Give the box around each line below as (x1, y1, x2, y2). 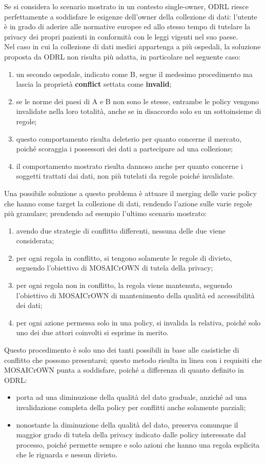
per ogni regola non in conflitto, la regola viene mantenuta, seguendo (16, 280, 232, 291)
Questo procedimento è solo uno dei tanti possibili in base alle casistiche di (4, 344, 239, 355)
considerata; (16, 235, 54, 246)
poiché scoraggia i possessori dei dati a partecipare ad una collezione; (16, 143, 233, 154)
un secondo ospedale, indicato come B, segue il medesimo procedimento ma (16, 68, 253, 79)
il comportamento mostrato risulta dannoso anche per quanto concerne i (16, 160, 243, 171)
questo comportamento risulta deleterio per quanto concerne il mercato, (16, 133, 241, 144)
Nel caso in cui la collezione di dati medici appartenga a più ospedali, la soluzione (4, 41, 261, 52)
